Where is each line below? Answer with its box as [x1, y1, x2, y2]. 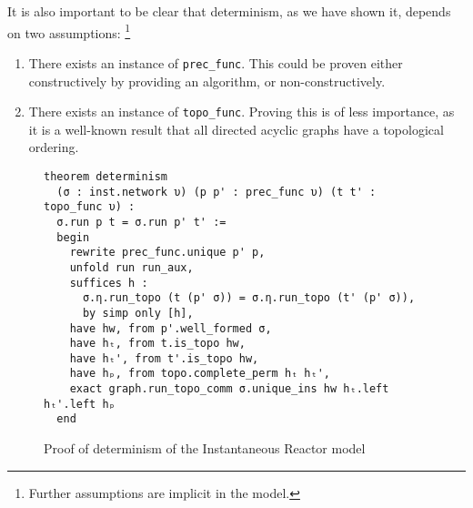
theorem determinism [44, 169, 168, 183]
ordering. [28, 137, 79, 157]
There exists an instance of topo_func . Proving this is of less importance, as [28, 102, 455, 121]
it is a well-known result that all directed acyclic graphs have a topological [28, 119, 444, 138]
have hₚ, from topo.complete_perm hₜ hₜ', [69, 367, 330, 381]
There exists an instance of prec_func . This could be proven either [28, 53, 403, 72]
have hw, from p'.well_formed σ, [69, 321, 272, 335]
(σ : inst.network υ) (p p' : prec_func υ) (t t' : [56, 185, 377, 198]
